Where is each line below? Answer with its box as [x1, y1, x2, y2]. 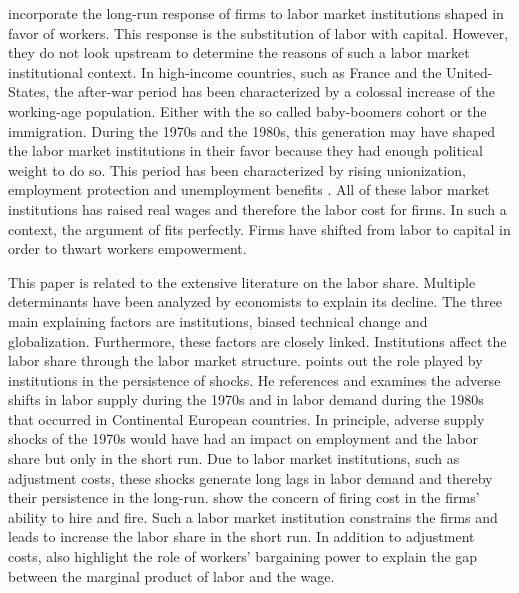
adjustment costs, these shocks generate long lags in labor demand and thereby [8, 467, 493, 488]
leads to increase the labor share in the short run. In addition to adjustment [8, 526, 475, 547]
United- [446, 61, 493, 82]
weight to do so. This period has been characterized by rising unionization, [8, 159, 466, 180]
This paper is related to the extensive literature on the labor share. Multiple [8, 271, 476, 292]
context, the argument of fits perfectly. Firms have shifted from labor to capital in [8, 218, 511, 239]
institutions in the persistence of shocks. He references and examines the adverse [8, 369, 501, 390]
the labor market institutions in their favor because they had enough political [8, 140, 483, 161]
